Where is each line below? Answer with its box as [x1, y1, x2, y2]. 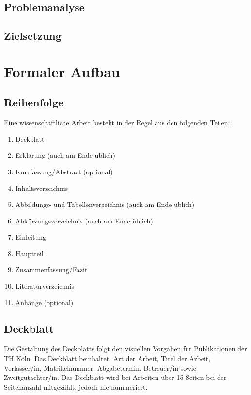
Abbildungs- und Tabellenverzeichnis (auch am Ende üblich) [15, 199, 195, 209]
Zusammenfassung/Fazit [15, 264, 88, 275]
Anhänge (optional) [15, 297, 74, 307]
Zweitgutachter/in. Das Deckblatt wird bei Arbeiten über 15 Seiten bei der [4, 372, 227, 382]
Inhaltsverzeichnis [15, 183, 68, 193]
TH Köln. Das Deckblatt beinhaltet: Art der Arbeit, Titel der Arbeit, [4, 353, 211, 363]
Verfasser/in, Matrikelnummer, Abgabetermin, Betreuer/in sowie [4, 362, 196, 373]
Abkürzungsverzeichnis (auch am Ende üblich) [15, 215, 153, 225]
